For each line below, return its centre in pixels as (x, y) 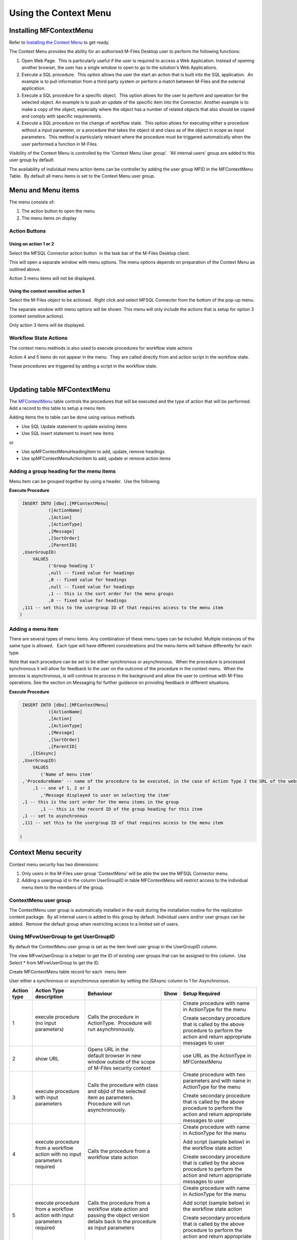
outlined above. (25, 269)
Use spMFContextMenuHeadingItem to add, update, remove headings (93, 452)
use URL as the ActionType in (217, 1055)
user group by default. (32, 160)
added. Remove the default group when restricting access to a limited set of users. (94, 924)
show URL (47, 1058)
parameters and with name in (217, 1080)
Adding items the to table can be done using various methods (72, 417)
